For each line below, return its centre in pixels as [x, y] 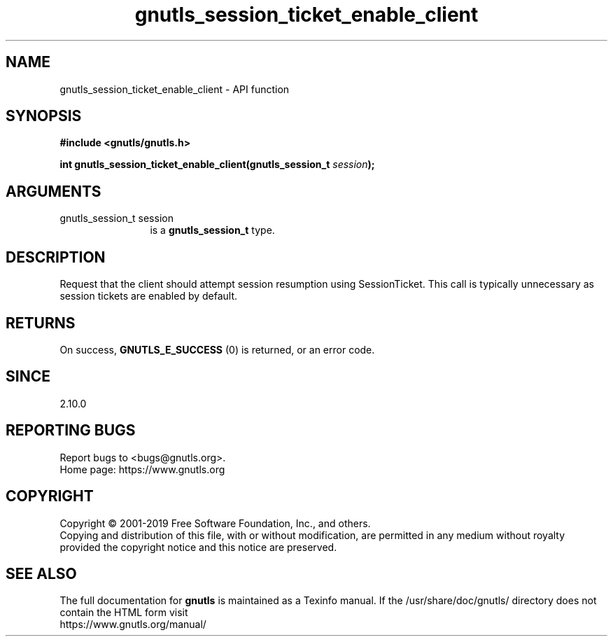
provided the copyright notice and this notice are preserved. [198, 547]
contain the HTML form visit [124, 613]
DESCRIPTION [56, 257]
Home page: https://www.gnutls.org [142, 469]
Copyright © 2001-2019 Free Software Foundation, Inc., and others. [215, 523]
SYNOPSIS [44, 116]
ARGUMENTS [54, 191]
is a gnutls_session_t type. [212, 230]
